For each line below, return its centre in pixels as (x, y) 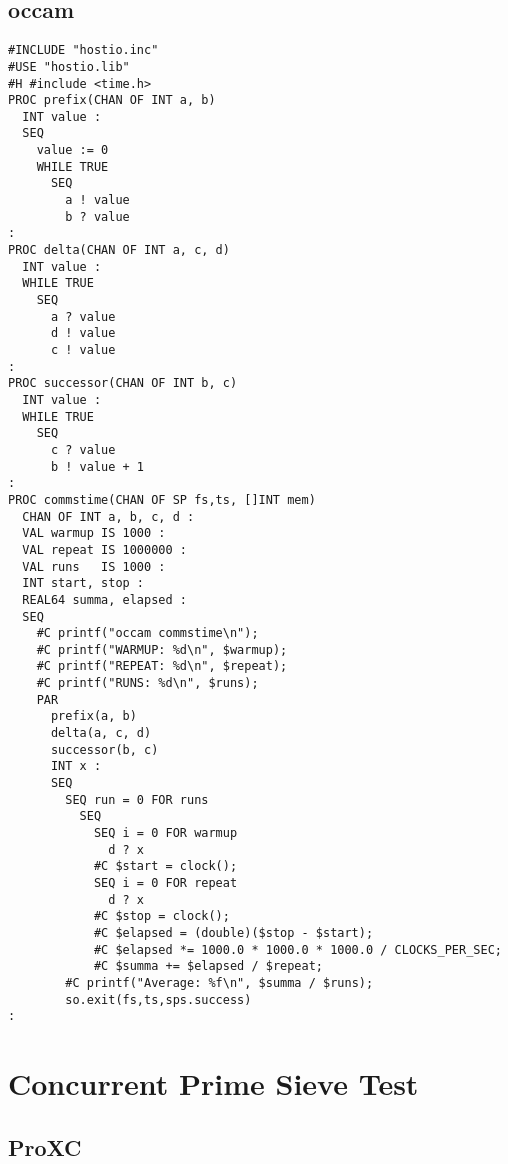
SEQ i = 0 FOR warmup (165, 833)
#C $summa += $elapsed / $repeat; (208, 966)
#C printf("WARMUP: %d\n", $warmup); (162, 649)
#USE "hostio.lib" (69, 66)
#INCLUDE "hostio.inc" (83, 50)
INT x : (76, 766)
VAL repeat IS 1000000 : (104, 549)
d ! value (83, 333)
